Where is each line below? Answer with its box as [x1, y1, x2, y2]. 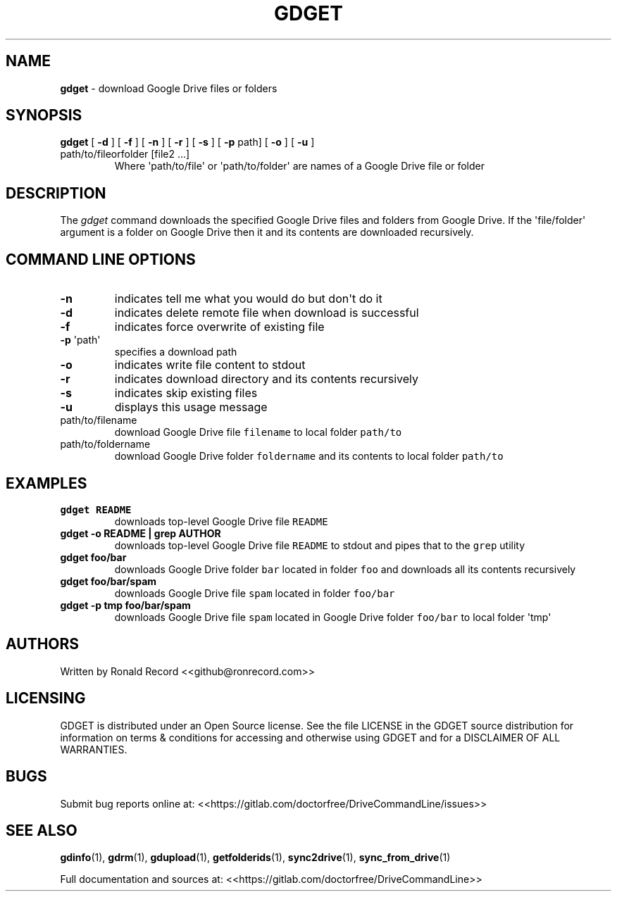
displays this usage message [114, 400, 268, 415]
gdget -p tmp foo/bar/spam [60, 598, 191, 611]
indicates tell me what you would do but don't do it [114, 291, 382, 306]
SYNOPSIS [6, 106, 82, 125]
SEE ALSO [6, 821, 77, 839]
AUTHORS [6, 635, 80, 653]
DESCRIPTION [6, 184, 106, 202]
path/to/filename [60, 414, 137, 427]
